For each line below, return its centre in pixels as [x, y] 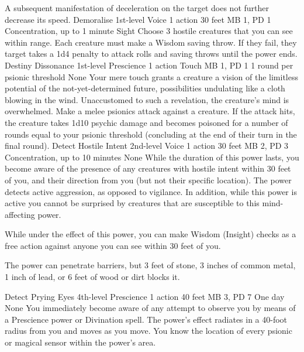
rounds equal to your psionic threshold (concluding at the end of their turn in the [151, 134]
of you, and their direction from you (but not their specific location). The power [148, 180]
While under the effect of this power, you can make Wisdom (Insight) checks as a [151, 234]
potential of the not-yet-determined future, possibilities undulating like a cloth [145, 88]
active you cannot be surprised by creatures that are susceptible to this [132, 203]
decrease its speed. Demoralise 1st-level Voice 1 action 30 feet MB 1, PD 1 [138, 19]
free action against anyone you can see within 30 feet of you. [113, 245]
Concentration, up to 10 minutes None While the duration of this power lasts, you [152, 157]
